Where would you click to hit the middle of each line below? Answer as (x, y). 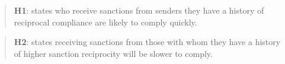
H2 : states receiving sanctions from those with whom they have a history (147, 42)
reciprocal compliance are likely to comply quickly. (105, 22)
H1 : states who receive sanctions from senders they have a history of (139, 10)
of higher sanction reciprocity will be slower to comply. (113, 53)
